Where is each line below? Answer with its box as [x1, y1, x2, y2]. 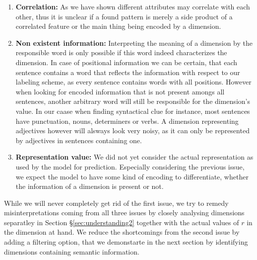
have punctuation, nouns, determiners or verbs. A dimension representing [15, 115, 239, 126]
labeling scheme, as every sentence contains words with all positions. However [15, 77, 252, 87]
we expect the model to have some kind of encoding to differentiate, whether [15, 171, 249, 181]
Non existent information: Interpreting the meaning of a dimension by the [15, 37, 253, 48]
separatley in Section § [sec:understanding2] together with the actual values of [4, 217, 239, 227]
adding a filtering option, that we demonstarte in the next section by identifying [4, 237, 248, 247]
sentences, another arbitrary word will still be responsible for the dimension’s [15, 96, 250, 106]
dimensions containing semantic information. [4, 246, 139, 257]
